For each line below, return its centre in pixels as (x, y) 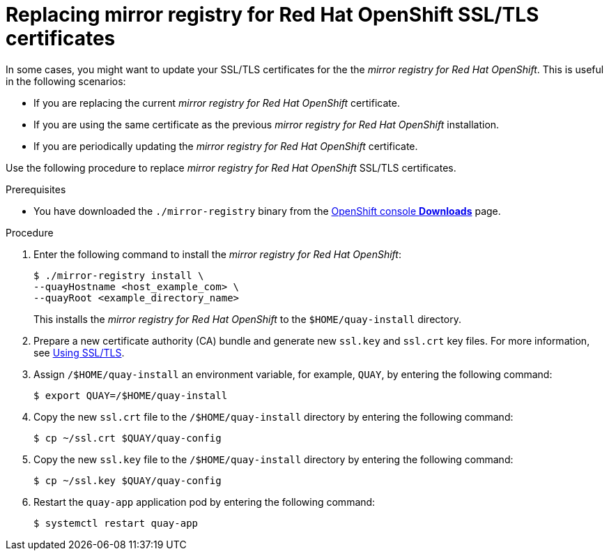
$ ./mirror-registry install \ (119, 275)
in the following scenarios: (66, 81)
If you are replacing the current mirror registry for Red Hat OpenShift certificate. (217, 103)
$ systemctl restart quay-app (116, 523)
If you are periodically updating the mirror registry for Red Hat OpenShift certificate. (226, 146)
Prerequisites (36, 189)
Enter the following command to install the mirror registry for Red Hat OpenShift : (217, 254)
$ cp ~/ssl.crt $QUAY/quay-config (128, 438)
